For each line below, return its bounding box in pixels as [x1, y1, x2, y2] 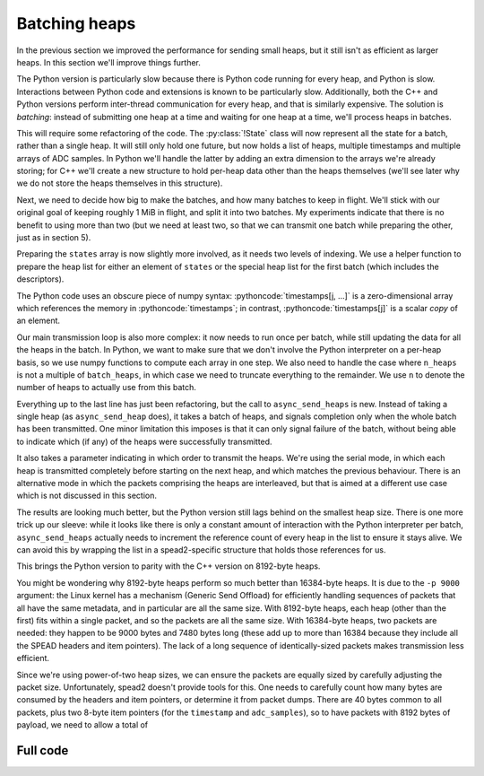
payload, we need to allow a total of [16, 719, 149, 730]
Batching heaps [16, 13, 136, 33]
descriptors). [16, 274, 65, 284]
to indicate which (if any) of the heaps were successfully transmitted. [16, 436, 272, 447]
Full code [16, 743, 69, 758]
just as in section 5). [16, 232, 91, 243]
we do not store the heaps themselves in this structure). [16, 178, 223, 188]
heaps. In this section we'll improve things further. [16, 57, 202, 67]
